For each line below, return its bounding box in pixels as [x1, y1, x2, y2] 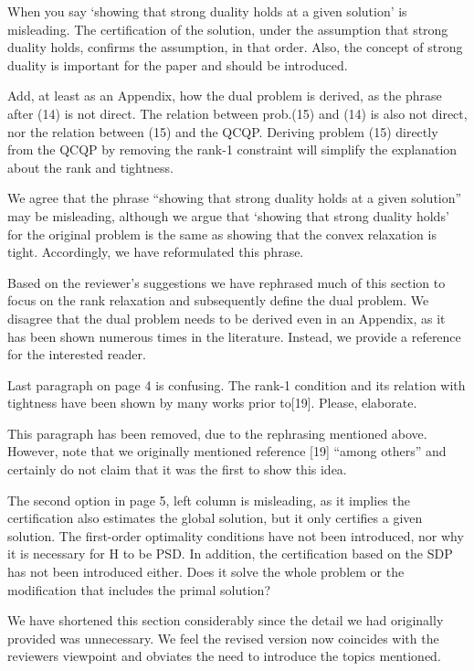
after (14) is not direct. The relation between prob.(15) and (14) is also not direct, [7, 103, 468, 122]
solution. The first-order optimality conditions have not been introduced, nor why [7, 526, 464, 545]
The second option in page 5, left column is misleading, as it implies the [7, 490, 410, 509]
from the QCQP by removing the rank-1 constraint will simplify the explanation [7, 140, 458, 159]
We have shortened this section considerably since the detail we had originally [7, 611, 444, 630]
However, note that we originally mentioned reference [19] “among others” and [7, 442, 447, 461]
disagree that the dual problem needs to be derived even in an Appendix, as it [7, 308, 446, 327]
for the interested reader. [7, 345, 146, 364]
